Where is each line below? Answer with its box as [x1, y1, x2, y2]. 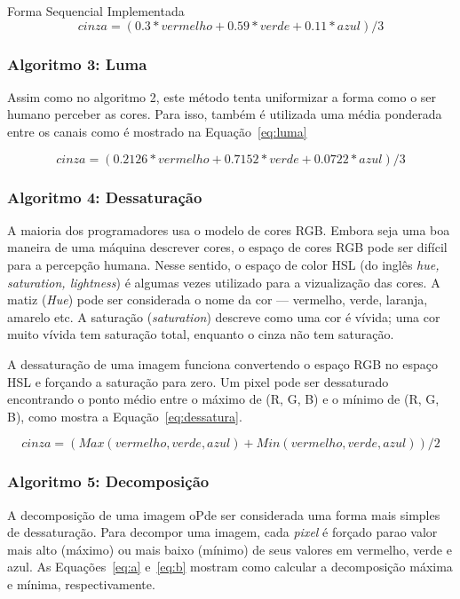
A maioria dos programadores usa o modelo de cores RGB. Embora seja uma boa [7, 220, 450, 239]
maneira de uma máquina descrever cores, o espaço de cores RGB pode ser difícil [7, 238, 448, 256]
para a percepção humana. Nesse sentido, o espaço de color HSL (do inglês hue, [7, 256, 440, 273]
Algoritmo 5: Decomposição [7, 470, 210, 493]
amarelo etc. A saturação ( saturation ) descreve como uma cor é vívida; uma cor [7, 307, 440, 326]
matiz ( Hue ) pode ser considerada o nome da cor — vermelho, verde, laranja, [7, 290, 428, 309]
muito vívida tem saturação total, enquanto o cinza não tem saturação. [7, 325, 394, 343]
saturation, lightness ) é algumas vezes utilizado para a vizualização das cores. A [7, 272, 440, 291]
